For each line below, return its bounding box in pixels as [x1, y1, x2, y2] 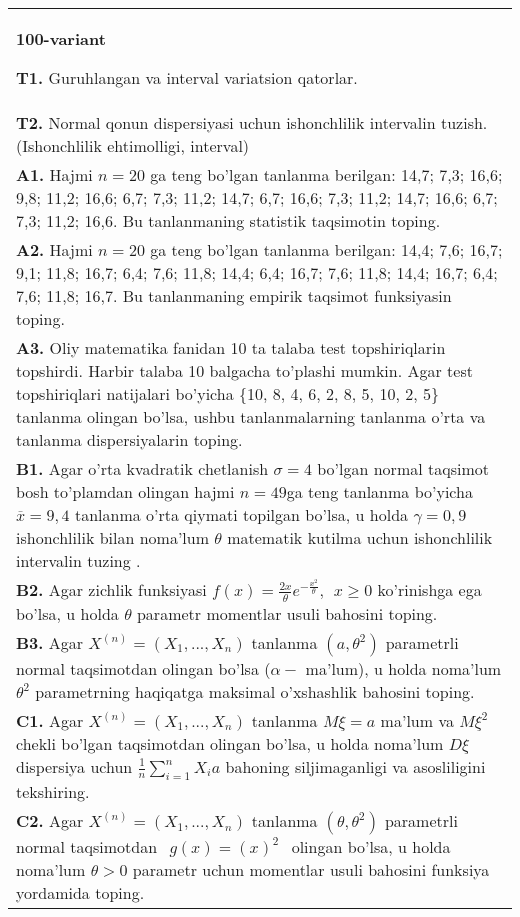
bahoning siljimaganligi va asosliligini [225, 754, 486, 778]
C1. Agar [16, 708, 84, 732]
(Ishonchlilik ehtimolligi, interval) [16, 134, 250, 157]
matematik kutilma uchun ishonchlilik [227, 526, 493, 549]
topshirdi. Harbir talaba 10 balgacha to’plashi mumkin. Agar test [16, 359, 473, 382]
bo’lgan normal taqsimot [317, 457, 489, 480]
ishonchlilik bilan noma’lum [16, 526, 210, 549]
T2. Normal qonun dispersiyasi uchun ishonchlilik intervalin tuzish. [16, 111, 488, 134]
